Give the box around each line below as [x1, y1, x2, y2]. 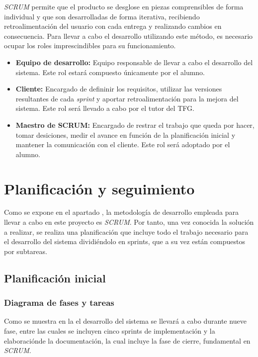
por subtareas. [4, 246, 47, 256]
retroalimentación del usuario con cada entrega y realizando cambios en [4, 21, 222, 31]
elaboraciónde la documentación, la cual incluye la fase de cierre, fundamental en [4, 335, 251, 346]
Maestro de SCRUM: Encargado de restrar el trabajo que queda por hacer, [15, 119, 255, 130]
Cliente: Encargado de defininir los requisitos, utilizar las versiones [15, 84, 222, 94]
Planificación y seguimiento [4, 178, 195, 198]
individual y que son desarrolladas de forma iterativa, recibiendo [4, 11, 200, 21]
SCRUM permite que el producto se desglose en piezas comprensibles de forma [4, 1, 244, 11]
